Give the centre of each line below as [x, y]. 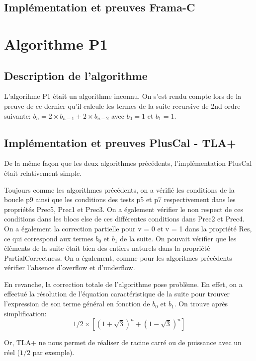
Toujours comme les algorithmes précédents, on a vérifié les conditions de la [119, 189]
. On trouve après [201, 304]
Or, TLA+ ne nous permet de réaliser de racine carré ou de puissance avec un [123, 342]
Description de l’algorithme [76, 75]
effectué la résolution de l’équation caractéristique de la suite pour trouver [117, 294]
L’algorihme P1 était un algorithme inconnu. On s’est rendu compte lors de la [123, 96]
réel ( [12, 352]
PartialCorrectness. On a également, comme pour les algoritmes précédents [118, 257]
